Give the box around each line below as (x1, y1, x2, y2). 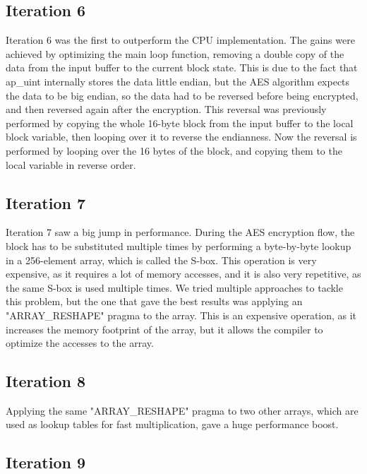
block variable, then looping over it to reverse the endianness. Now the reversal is (6, 129, 357, 144)
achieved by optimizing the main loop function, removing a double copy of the (6, 46, 344, 61)
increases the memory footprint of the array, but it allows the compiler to (6, 321, 323, 336)
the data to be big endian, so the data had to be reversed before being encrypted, (6, 88, 359, 102)
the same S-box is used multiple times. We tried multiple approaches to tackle (6, 280, 343, 295)
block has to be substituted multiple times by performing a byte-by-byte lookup (6, 238, 351, 253)
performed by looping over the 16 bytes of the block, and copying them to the (6, 143, 342, 158)
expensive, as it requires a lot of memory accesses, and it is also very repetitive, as (6, 266, 361, 281)
